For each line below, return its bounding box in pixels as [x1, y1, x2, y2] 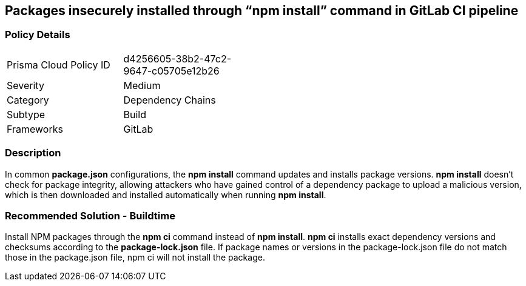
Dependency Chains [123, 93, 216, 106]
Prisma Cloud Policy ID [7, 58, 110, 71]
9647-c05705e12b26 [123, 64, 220, 77]
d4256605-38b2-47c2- [123, 52, 232, 65]
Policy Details [5, 28, 70, 41]
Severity [7, 79, 44, 91]
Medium [123, 79, 161, 91]
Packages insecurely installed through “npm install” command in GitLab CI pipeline [5, 3, 519, 18]
